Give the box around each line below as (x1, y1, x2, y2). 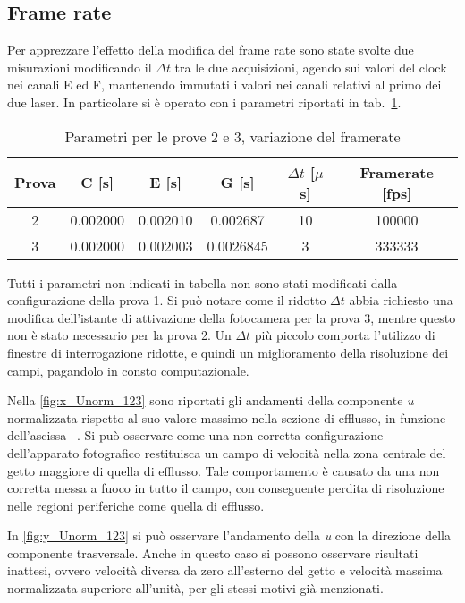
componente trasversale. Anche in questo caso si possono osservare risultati (7, 543, 418, 562)
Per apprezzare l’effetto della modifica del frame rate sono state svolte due (7, 40, 414, 59)
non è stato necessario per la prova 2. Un (7, 326, 232, 344)
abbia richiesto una (349, 291, 453, 310)
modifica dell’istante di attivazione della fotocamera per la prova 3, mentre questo (7, 308, 456, 327)
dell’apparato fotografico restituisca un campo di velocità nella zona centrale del (7, 443, 446, 462)
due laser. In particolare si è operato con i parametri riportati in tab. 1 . (7, 92, 402, 111)
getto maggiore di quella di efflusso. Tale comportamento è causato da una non (7, 461, 440, 480)
